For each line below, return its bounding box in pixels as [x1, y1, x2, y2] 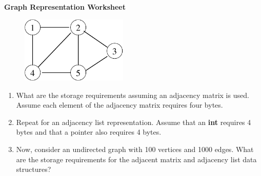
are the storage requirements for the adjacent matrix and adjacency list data [16, 154, 257, 164]
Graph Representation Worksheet [4, 2, 126, 12]
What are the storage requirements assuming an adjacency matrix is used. [16, 89, 249, 100]
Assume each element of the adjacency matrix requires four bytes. [16, 99, 223, 110]
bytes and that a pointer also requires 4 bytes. [16, 127, 162, 137]
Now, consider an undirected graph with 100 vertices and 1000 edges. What [16, 143, 254, 154]
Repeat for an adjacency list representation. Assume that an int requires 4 [16, 116, 251, 127]
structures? [16, 164, 51, 174]
